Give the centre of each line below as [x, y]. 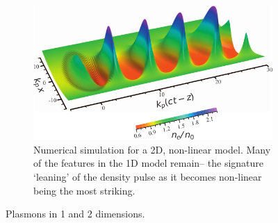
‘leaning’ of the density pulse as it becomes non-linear [148, 176]
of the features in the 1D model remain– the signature [149, 163]
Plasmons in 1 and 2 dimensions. [75, 214]
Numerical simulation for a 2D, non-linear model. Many [152, 149]
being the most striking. [84, 190]
